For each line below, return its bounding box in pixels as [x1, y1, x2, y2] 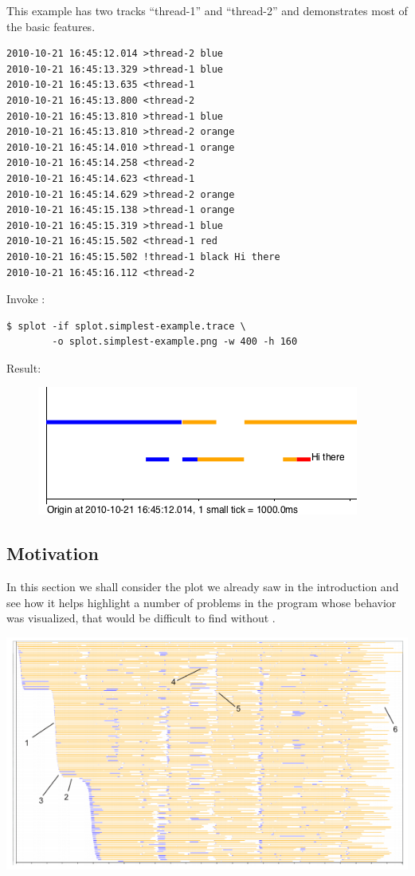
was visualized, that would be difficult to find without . [6, 610, 276, 626]
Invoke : [6, 290, 45, 307]
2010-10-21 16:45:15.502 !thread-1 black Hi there [6, 251, 280, 262]
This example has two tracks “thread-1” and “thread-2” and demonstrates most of [6, 2, 408, 18]
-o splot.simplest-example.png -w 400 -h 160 [52, 336, 298, 348]
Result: [6, 359, 41, 376]
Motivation [6, 541, 99, 566]
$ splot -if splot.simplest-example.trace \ [6, 320, 246, 332]
